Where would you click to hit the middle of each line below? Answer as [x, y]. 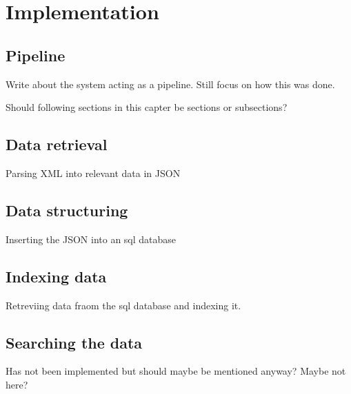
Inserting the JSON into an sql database [91, 239]
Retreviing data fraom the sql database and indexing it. [123, 305]
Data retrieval [57, 144]
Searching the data [74, 342]
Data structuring [67, 210]
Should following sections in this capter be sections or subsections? [147, 107]
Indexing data [56, 276]
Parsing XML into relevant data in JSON [93, 173]
